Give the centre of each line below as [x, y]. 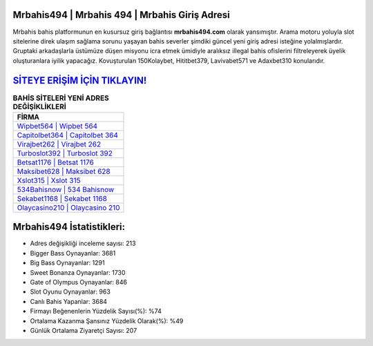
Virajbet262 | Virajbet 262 [59, 144]
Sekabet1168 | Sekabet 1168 [62, 198]
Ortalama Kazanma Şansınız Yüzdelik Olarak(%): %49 [107, 320]
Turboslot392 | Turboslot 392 [65, 153]
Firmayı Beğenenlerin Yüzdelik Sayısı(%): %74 [96, 311]
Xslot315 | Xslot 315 [49, 180]
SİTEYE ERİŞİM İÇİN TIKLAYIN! [80, 80]
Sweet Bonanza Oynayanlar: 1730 [78, 272]
